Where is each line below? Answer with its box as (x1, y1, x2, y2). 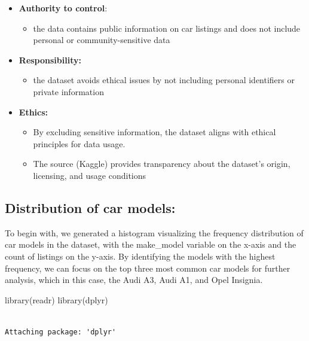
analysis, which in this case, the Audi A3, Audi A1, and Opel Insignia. (5, 273, 263, 286)
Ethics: (19, 105, 48, 118)
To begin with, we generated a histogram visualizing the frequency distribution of (5, 226, 304, 239)
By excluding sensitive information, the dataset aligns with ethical (33, 126, 276, 138)
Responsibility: (19, 53, 81, 66)
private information (33, 85, 104, 98)
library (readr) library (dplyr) (5, 293, 108, 306)
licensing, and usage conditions (33, 169, 146, 181)
